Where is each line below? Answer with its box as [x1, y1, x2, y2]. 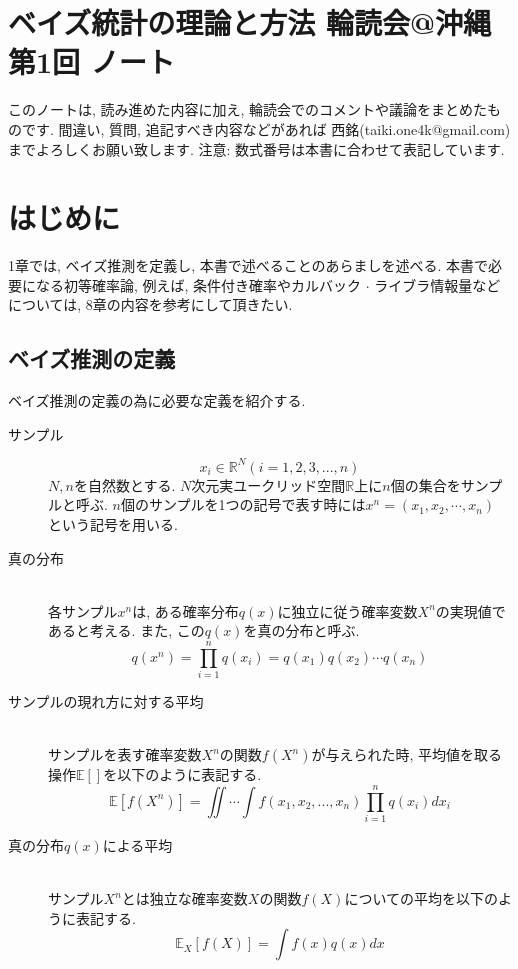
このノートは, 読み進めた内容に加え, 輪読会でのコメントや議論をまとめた [8, 99, 488, 120]
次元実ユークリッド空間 [191, 474, 346, 495]
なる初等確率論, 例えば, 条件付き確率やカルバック [35, 274, 362, 295]
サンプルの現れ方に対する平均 [8, 691, 204, 712]
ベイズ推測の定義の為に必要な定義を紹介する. [8, 390, 306, 411]
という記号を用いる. [48, 514, 178, 535]
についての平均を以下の [344, 888, 498, 909]
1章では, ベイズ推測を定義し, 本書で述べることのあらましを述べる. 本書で [8, 255, 489, 276]
